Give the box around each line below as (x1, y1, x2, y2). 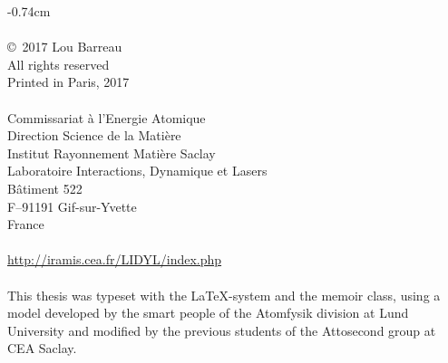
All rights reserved (7, 54, 110, 73)
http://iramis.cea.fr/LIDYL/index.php (7, 250, 222, 269)
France (7, 215, 44, 234)
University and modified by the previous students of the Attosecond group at (7, 320, 436, 339)
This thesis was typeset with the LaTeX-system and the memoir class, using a (7, 285, 441, 304)
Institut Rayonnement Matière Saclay (7, 143, 216, 162)
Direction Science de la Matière (7, 126, 181, 145)
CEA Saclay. (7, 339, 77, 358)
